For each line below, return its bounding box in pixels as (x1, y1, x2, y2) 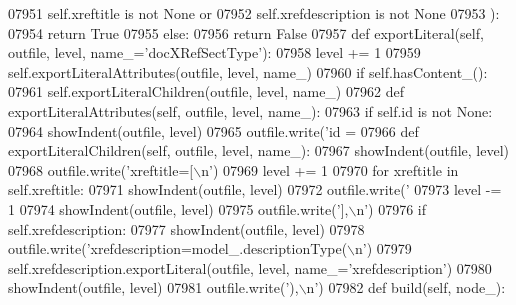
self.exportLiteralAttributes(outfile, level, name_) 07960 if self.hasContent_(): (8, 61, 488, 82)
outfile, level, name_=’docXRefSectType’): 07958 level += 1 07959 (8, 42, 421, 63)
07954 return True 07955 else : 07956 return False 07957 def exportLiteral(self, (8, 22, 484, 43)
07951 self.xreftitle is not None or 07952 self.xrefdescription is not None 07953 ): (8, 3, 500, 23)
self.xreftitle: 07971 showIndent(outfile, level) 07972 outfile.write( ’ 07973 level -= (8, 179, 502, 200)
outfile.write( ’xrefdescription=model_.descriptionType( (8, 238, 348, 259)
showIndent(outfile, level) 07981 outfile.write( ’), (8, 277, 299, 298)
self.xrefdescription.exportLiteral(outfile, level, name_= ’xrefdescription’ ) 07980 (8, 257, 492, 278)
